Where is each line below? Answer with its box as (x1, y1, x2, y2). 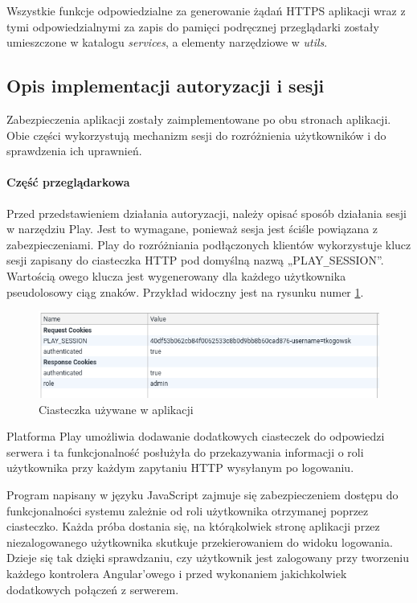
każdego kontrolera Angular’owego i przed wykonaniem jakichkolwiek (6, 564, 347, 581)
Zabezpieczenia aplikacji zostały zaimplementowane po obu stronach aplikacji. (6, 110, 391, 127)
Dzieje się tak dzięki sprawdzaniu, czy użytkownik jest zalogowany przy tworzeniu (6, 549, 410, 566)
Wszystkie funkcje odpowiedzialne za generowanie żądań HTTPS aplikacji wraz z (6, 2, 406, 18)
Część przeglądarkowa (6, 174, 130, 191)
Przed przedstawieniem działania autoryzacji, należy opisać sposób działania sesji (6, 204, 407, 221)
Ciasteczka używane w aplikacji (39, 400, 194, 417)
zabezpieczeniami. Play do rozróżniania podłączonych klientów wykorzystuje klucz (6, 236, 411, 252)
